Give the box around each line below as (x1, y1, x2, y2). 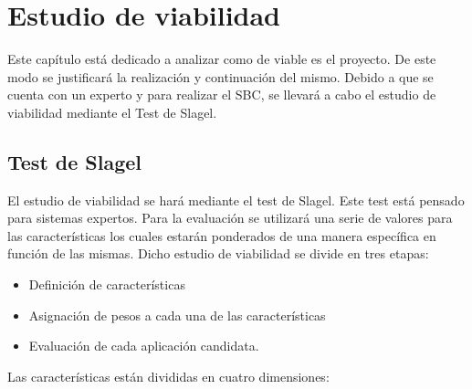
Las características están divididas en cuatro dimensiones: (7, 366, 330, 385)
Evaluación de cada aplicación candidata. (28, 336, 259, 355)
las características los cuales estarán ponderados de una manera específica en (7, 226, 436, 245)
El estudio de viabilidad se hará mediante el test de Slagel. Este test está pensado (7, 190, 465, 209)
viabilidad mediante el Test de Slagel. (7, 102, 217, 121)
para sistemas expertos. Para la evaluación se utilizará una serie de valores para (7, 208, 453, 227)
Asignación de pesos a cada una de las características (28, 305, 326, 324)
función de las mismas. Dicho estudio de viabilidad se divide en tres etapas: (7, 244, 429, 263)
